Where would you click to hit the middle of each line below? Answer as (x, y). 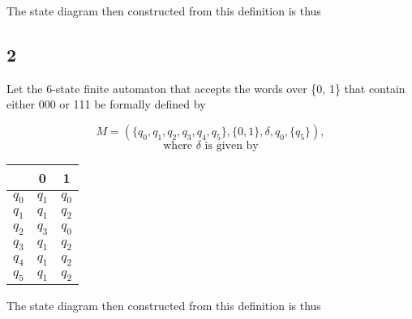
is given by (232, 145)
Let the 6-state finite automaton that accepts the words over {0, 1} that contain (206, 88)
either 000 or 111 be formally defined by (106, 104)
